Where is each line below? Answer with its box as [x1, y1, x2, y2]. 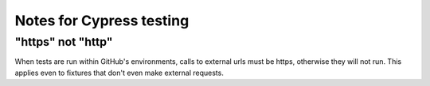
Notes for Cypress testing [14, 12, 190, 29]
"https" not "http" [14, 35, 113, 49]
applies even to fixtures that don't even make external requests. [14, 68, 225, 77]
